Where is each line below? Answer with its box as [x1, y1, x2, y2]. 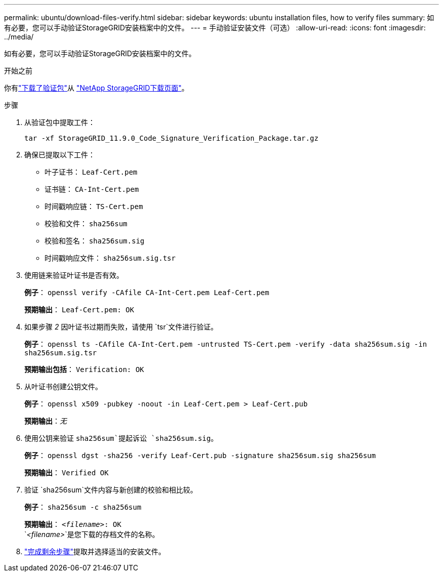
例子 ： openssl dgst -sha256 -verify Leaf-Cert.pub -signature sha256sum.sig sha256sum [24, 451, 376, 460]
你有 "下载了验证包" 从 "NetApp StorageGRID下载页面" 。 [4, 84, 189, 92]
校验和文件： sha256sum [45, 219, 127, 228]
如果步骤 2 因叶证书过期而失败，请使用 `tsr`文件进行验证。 [24, 322, 218, 331]
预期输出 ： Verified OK [24, 468, 109, 477]
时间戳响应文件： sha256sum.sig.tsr [45, 254, 176, 262]
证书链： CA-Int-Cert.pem [45, 185, 139, 193]
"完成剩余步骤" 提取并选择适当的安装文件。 [24, 547, 166, 556]
